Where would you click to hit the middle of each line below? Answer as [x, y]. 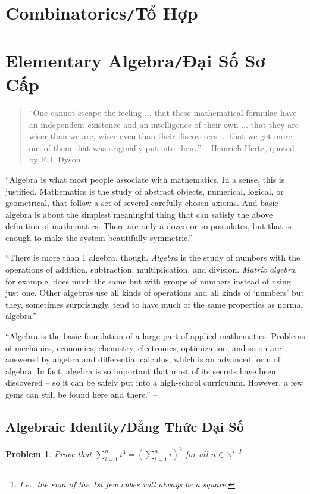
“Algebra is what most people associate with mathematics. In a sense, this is [145, 179]
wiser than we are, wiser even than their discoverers [123, 136]
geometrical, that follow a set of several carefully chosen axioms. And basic [142, 203]
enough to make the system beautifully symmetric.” [99, 237]
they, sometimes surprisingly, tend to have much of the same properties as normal [154, 304]
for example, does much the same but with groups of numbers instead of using [148, 281]
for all [197, 454]
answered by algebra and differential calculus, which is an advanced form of [143, 359]
